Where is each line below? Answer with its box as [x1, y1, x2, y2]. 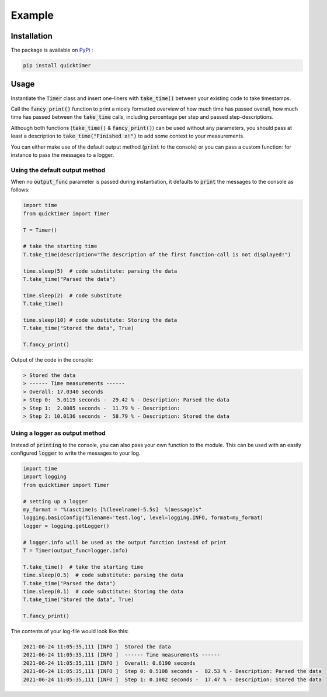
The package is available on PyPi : [11, 47, 93, 54]
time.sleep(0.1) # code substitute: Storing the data [23, 588, 183, 595]
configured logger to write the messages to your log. [11, 449, 141, 456]
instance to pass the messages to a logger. [11, 151, 114, 158]
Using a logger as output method [11, 429, 106, 437]
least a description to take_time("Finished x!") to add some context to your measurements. [11, 132, 245, 140]
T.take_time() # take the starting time [23, 564, 144, 570]
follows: [11, 186, 30, 193]
